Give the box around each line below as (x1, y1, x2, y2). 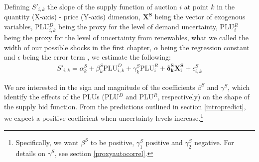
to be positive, (90, 137, 134, 147)
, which (228, 81, 250, 92)
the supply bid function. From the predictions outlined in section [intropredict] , (4, 101, 246, 111)
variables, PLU (4, 21, 49, 32)
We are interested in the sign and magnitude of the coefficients (4, 81, 195, 92)
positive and (145, 137, 183, 147)
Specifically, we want (15, 137, 79, 147)
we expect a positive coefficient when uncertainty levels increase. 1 (4, 111, 204, 123)
